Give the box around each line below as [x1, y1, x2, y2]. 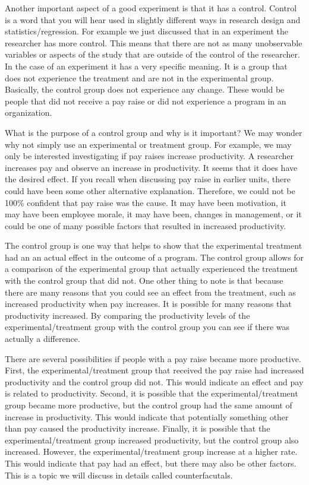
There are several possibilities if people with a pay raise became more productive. [5, 352, 301, 364]
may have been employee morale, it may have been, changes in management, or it [5, 208, 302, 220]
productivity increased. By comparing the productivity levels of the [5, 309, 250, 321]
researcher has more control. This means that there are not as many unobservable [5, 36, 302, 49]
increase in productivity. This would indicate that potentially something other [5, 410, 289, 423]
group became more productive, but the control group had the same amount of [5, 399, 292, 411]
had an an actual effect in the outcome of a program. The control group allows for [5, 251, 304, 263]
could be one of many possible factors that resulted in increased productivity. [5, 219, 286, 232]
